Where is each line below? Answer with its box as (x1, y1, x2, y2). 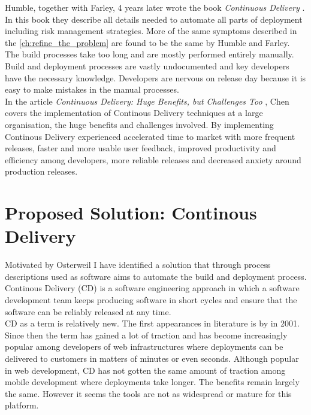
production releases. (5, 165, 78, 178)
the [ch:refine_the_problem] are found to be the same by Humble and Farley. (5, 36, 290, 48)
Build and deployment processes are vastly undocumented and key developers (5, 59, 289, 72)
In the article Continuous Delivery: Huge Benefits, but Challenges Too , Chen (5, 94, 289, 107)
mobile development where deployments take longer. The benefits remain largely (5, 376, 300, 388)
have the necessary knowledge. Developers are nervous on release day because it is (5, 71, 306, 84)
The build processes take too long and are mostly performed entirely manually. (5, 48, 294, 60)
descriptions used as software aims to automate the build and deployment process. (5, 270, 307, 282)
